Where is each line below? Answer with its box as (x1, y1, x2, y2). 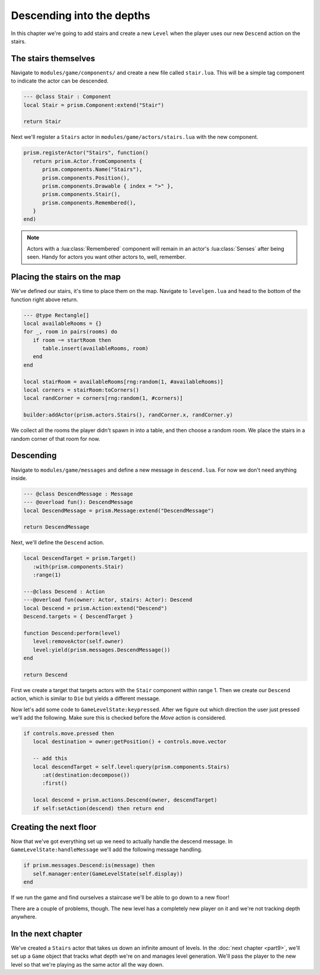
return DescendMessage (23, 523, 89, 531)
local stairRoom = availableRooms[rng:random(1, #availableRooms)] (23, 378, 224, 385)
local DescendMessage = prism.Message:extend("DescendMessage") (23, 507, 215, 514)
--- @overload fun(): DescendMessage (23, 499, 133, 506)
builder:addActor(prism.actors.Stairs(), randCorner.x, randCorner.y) (23, 412, 233, 418)
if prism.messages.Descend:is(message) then (23, 862, 155, 869)
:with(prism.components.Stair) (33, 563, 124, 570)
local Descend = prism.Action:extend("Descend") (23, 605, 168, 611)
